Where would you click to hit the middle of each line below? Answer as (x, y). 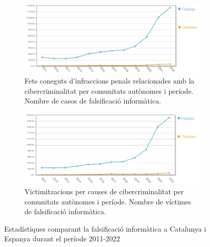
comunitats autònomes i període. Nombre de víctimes (108, 201)
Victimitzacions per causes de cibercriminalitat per (104, 191)
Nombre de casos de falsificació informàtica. (93, 101)
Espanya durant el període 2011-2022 (62, 239)
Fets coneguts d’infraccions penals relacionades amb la (110, 81)
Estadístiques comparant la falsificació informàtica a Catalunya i (105, 228)
